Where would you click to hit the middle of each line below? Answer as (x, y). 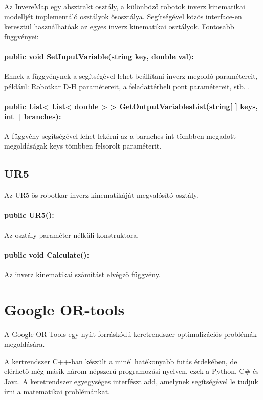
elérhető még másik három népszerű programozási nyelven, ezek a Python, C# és (131, 371)
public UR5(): (29, 215)
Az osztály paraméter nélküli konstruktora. (72, 234)
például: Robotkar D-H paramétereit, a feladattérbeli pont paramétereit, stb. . (127, 86)
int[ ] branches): (33, 116)
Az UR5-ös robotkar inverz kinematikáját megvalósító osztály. (102, 195)
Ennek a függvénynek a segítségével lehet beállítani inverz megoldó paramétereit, (131, 76)
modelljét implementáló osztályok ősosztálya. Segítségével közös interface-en (123, 16)
